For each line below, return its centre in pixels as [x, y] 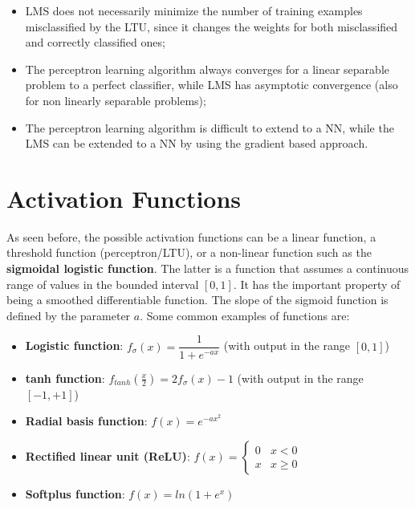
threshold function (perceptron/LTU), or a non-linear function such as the [189, 252]
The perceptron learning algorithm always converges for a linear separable [207, 69]
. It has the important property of [317, 284]
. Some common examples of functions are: [245, 315]
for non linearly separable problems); [116, 100]
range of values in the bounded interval [103, 284]
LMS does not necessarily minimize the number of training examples [194, 10]
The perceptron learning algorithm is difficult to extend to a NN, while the [210, 127]
